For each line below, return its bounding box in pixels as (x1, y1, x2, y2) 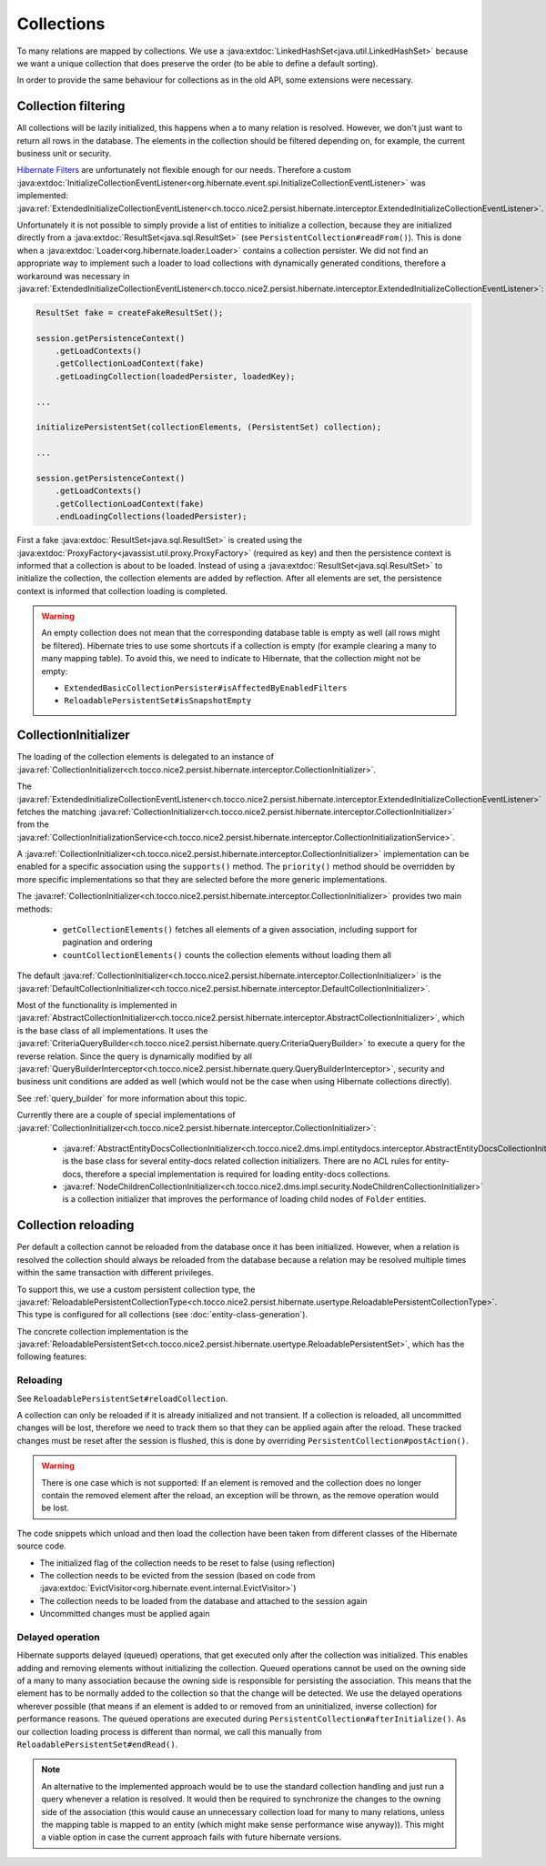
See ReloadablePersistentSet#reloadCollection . (16, 1393, 228, 1404)
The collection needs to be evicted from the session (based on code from (39, 1569, 316, 1580)
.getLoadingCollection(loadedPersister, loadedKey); (55, 371, 296, 381)
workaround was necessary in (16, 270, 130, 281)
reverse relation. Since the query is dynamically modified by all (16, 1051, 252, 1062)
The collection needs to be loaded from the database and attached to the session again (39, 1595, 368, 1606)
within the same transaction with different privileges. (16, 1267, 214, 1278)
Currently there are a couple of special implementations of (16, 1110, 236, 1121)
